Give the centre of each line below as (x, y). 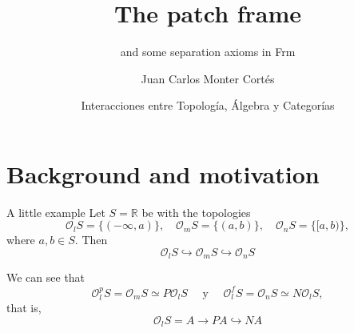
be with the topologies (196, 212)
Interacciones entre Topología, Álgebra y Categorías (208, 105)
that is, (24, 307)
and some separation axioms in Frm (208, 52)
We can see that (46, 277)
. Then (91, 240)
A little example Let (56, 212)
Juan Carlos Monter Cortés (208, 78)
